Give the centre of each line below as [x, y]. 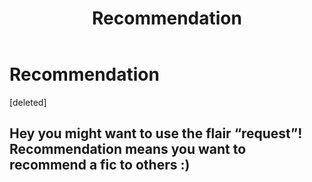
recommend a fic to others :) [100, 165]
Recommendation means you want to [128, 149]
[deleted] [28, 102]
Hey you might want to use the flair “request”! [156, 133]
